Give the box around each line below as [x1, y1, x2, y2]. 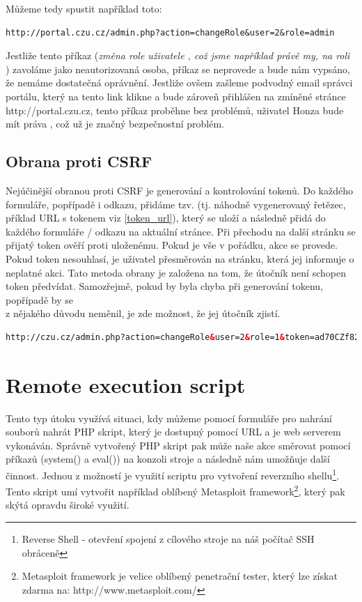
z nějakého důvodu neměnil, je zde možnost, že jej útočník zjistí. [6, 306, 281, 321]
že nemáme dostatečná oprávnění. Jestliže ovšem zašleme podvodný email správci [6, 75, 353, 90]
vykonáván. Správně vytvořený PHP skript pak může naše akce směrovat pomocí [6, 438, 351, 452]
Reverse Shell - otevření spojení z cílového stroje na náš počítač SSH [22, 532, 315, 546]
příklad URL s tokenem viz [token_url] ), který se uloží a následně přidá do [6, 210, 326, 225]
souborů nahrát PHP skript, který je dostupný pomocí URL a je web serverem [6, 424, 341, 439]
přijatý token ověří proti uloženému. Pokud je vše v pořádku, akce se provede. [6, 238, 338, 252]
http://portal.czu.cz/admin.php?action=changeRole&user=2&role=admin [6, 27, 335, 38]
